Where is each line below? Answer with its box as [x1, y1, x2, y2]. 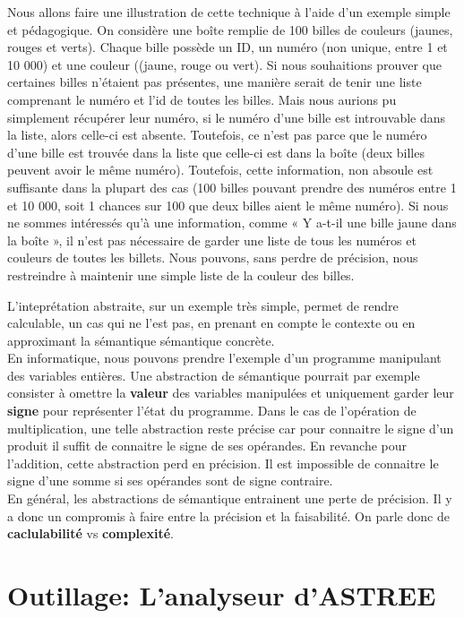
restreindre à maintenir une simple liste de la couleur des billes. [7, 265, 355, 284]
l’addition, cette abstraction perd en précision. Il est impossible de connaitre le [7, 453, 439, 472]
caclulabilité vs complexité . [7, 524, 174, 543]
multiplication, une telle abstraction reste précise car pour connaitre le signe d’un [7, 418, 454, 437]
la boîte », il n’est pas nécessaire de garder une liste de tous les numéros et [7, 230, 417, 249]
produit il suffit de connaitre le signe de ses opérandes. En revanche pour [7, 436, 408, 455]
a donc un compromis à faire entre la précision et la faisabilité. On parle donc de [7, 506, 450, 525]
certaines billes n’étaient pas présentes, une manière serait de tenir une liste [7, 73, 422, 91]
